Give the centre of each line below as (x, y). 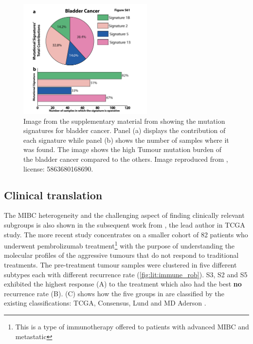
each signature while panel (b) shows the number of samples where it (126, 140)
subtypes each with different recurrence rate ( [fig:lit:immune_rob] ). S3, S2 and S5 (126, 274)
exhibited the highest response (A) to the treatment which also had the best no (123, 284)
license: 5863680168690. (58, 168)
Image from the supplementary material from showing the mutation (124, 121)
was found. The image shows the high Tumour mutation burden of (123, 149)
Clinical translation (53, 195)
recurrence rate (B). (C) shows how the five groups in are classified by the (114, 293)
